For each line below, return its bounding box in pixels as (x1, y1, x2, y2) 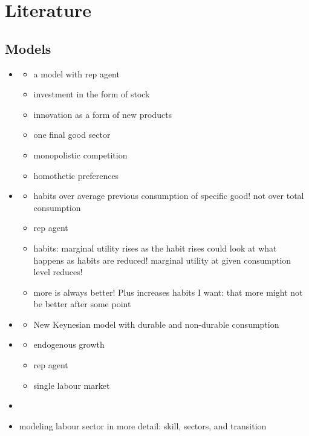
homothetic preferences (33, 169, 119, 181)
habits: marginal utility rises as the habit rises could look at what (33, 241, 277, 254)
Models (5, 39, 51, 57)
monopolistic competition (33, 148, 128, 161)
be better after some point (33, 298, 131, 310)
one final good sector (33, 128, 111, 141)
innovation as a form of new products (33, 108, 172, 120)
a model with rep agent (33, 67, 120, 80)
